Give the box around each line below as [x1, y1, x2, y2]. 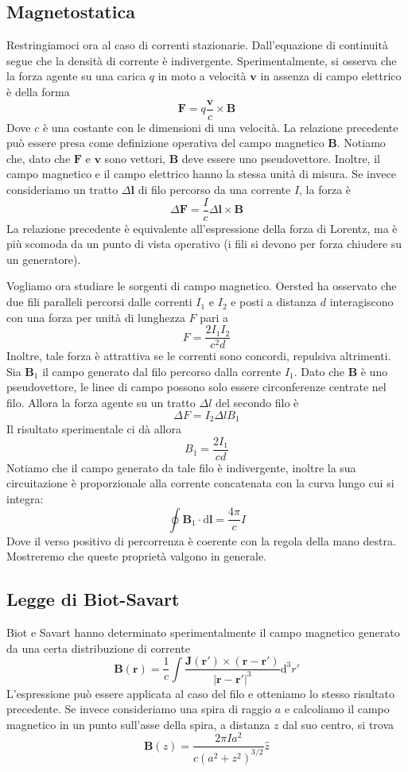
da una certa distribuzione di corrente [6, 639, 190, 656]
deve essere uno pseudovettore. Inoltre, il [181, 149, 380, 166]
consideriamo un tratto [6, 181, 119, 198]
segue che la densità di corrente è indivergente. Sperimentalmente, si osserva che [6, 52, 397, 68]
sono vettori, [104, 149, 165, 166]
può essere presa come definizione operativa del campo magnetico [6, 134, 324, 151]
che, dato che [6, 149, 71, 166]
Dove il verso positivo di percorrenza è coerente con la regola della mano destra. [6, 532, 396, 549]
